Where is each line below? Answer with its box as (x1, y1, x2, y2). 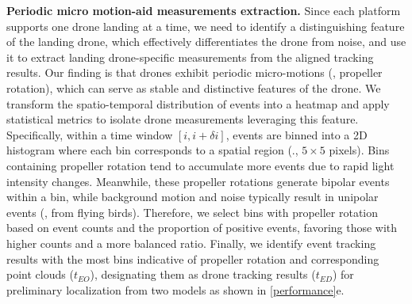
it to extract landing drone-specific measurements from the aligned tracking (6, 48, 374, 65)
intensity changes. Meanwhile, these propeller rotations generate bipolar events (6, 173, 390, 189)
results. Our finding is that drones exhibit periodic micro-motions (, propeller (6, 64, 383, 81)
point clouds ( (6, 266, 74, 283)
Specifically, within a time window (6, 126, 173, 142)
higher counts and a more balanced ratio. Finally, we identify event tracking (6, 234, 376, 251)
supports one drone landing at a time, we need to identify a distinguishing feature (6, 17, 405, 34)
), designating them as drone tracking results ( (90, 266, 316, 283)
